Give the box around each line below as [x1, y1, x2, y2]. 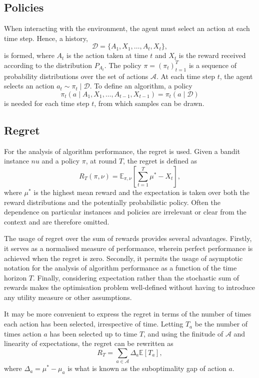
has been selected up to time [49, 328, 137, 338]
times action [4, 328, 41, 338]
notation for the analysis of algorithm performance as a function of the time [4, 262, 237, 273]
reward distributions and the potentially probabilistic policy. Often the [4, 196, 220, 207]
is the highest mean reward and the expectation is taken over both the [33, 186, 249, 197]
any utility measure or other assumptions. [4, 291, 132, 302]
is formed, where [4, 50, 54, 60]
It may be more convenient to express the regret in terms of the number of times [4, 308, 251, 319]
